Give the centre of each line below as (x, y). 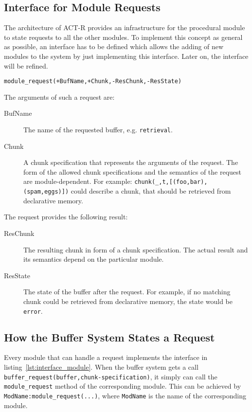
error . (33, 311)
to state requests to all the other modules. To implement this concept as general (123, 37)
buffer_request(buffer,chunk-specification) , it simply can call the (111, 376)
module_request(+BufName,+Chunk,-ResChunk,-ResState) (93, 81)
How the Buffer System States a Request (109, 337)
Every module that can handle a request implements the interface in (106, 357)
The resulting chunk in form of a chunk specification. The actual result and (136, 249)
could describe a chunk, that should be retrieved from (151, 191)
